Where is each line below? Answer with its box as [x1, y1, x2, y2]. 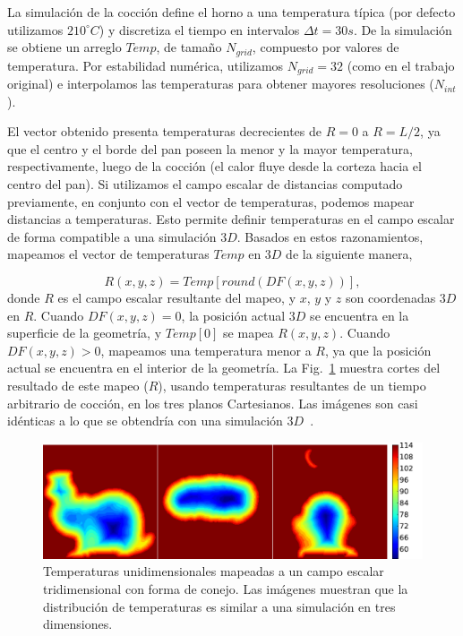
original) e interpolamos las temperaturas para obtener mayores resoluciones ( [7, 74, 434, 93]
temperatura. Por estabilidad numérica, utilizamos [7, 56, 284, 74]
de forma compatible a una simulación [7, 227, 217, 245]
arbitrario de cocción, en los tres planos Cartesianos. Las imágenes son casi [7, 393, 418, 412]
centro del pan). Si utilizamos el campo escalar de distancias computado [7, 175, 403, 193]
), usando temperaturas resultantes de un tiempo [158, 376, 426, 394]
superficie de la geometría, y [7, 323, 162, 342]
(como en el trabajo [347, 56, 455, 74]
